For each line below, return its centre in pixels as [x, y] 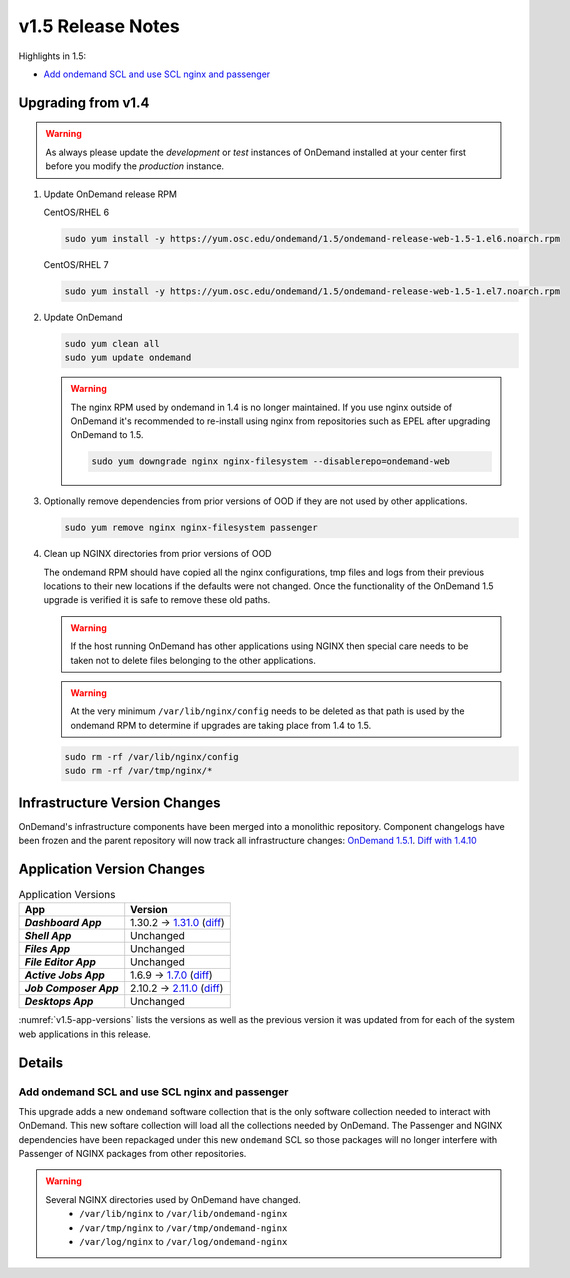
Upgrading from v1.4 [84, 102]
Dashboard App [63, 923]
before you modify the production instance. [135, 166]
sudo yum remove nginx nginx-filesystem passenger [191, 528]
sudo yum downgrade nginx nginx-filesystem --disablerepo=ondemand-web [270, 461]
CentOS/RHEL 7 [76, 264]
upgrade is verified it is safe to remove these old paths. [157, 600]
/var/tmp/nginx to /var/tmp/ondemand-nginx [183, 1227]
